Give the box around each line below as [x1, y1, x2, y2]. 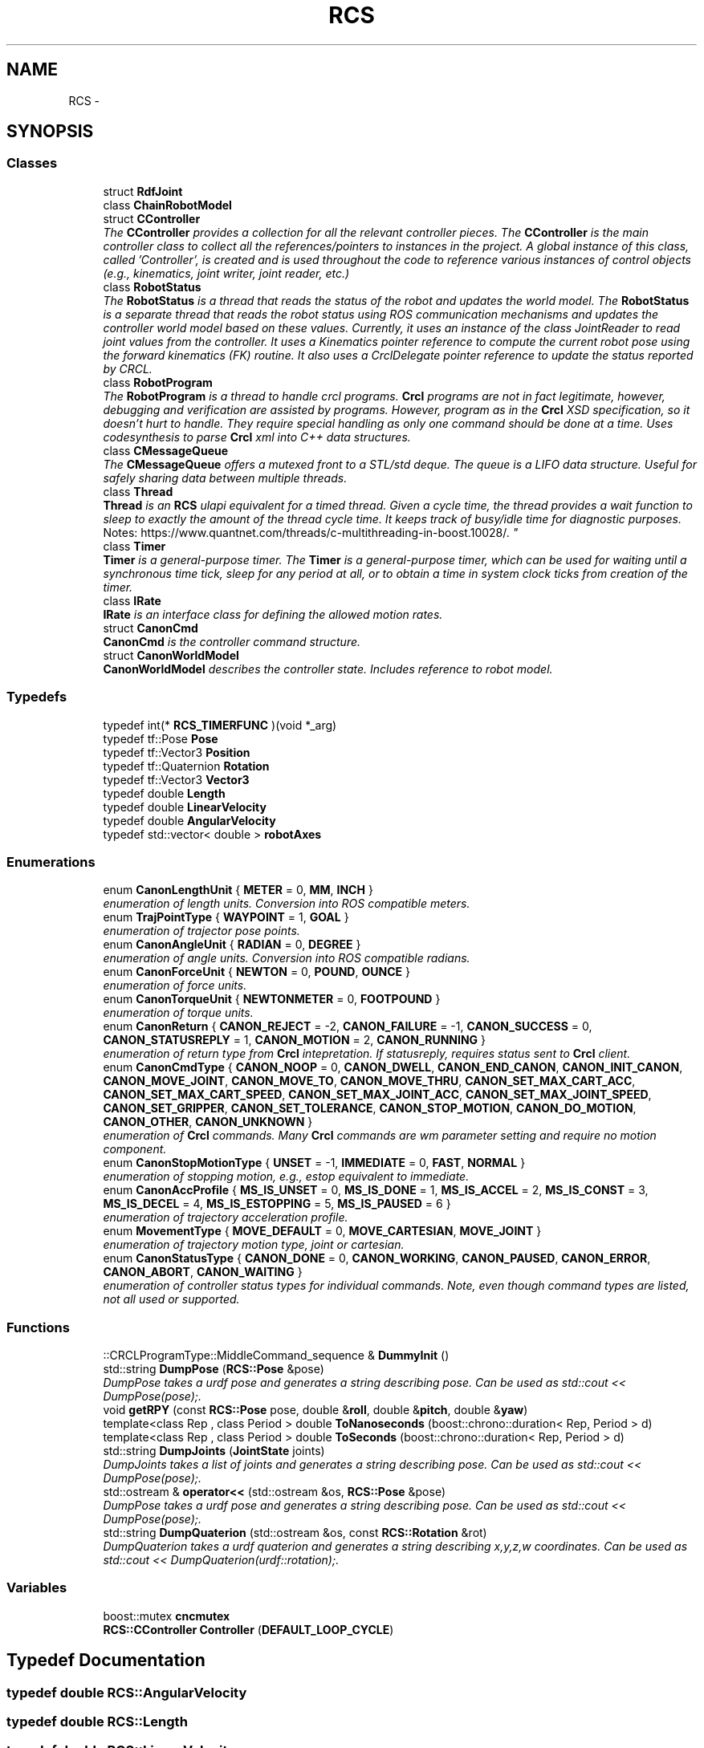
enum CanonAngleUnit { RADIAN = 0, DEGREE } [103, 937, 361, 952]
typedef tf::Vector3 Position [103, 745, 250, 759]
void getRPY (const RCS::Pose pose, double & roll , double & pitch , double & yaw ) [103, 1403, 528, 1417]
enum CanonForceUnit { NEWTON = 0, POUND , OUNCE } [103, 965, 410, 979]
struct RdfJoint [103, 184, 183, 198]
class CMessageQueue [103, 443, 229, 457]
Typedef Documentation [6, 1650, 206, 1671]
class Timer [103, 539, 166, 553]
